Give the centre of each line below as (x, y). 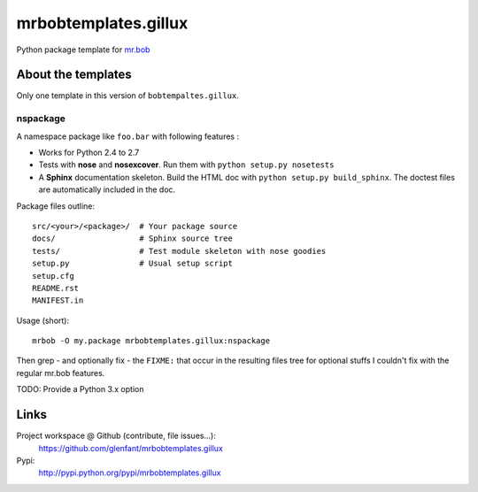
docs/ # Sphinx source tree (133, 238)
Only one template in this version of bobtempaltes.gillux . (127, 96)
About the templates (74, 75)
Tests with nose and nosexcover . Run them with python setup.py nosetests (186, 165)
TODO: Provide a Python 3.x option (80, 389)
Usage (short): (43, 320)
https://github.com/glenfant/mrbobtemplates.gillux (131, 448)
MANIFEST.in (58, 300)
